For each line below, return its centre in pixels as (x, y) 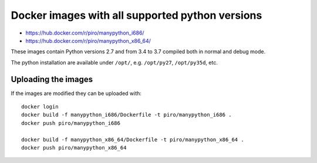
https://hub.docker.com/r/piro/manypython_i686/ (85, 33)
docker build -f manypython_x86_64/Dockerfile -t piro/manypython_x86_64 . (133, 140)
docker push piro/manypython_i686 (71, 123)
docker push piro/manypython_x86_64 (74, 147)
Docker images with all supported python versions (136, 15)
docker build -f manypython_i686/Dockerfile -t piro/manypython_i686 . (127, 115)
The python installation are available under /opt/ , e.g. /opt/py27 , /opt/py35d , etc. (114, 62)
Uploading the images (52, 79)
